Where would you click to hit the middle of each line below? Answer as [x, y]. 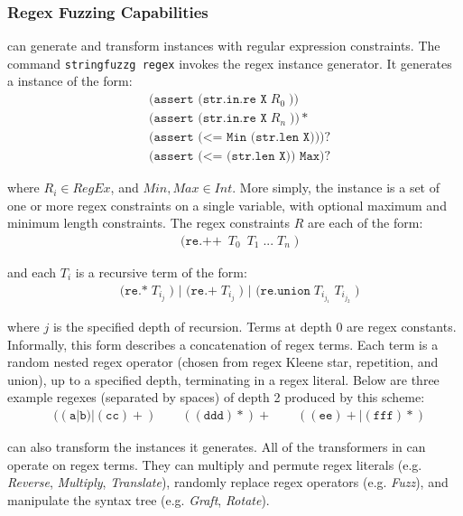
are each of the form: [366, 223]
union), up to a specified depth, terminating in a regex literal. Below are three [223, 379]
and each [32, 272]
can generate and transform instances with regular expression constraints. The [224, 46]
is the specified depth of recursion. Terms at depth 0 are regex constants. [255, 327]
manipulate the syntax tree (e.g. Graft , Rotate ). [139, 499]
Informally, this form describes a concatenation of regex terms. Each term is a [223, 344]
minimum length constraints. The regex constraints [149, 223]
